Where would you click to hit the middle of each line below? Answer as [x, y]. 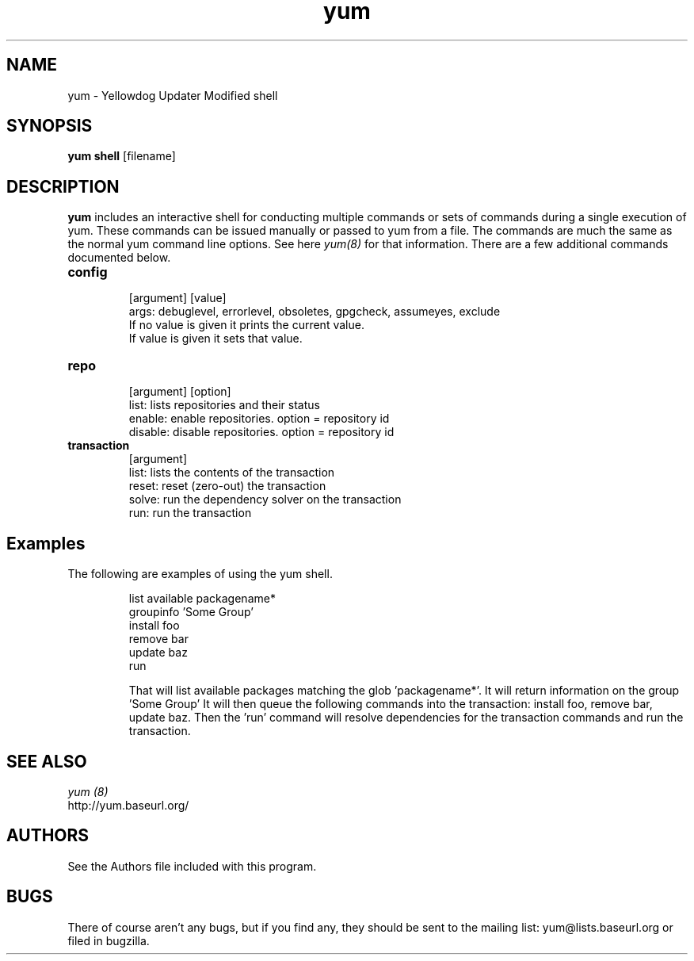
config [88, 272]
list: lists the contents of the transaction [232, 473]
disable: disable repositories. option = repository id [261, 432]
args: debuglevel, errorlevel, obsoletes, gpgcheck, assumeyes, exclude [315, 312]
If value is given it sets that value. [215, 339]
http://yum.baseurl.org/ [128, 805]
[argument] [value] [177, 298]
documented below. [119, 258]
